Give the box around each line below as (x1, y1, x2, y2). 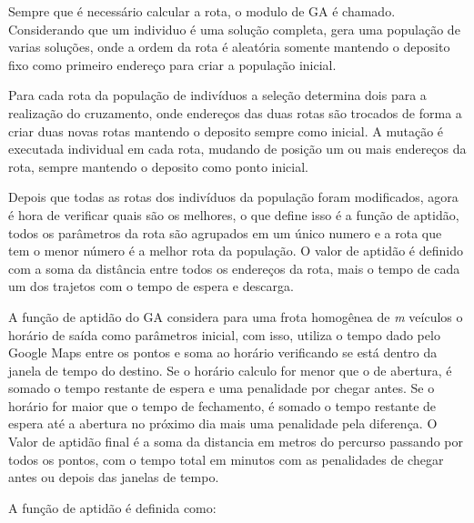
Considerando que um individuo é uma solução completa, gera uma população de (8, 19, 460, 38)
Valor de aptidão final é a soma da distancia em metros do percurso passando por (8, 432, 463, 451)
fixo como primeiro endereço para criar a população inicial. (8, 55, 337, 74)
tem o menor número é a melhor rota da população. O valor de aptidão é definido (8, 241, 463, 260)
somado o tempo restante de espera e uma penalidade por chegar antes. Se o (8, 378, 435, 397)
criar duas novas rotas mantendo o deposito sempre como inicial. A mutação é (8, 121, 444, 140)
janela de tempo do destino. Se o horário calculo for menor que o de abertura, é (8, 360, 452, 379)
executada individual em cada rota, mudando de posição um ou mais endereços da (8, 139, 467, 158)
